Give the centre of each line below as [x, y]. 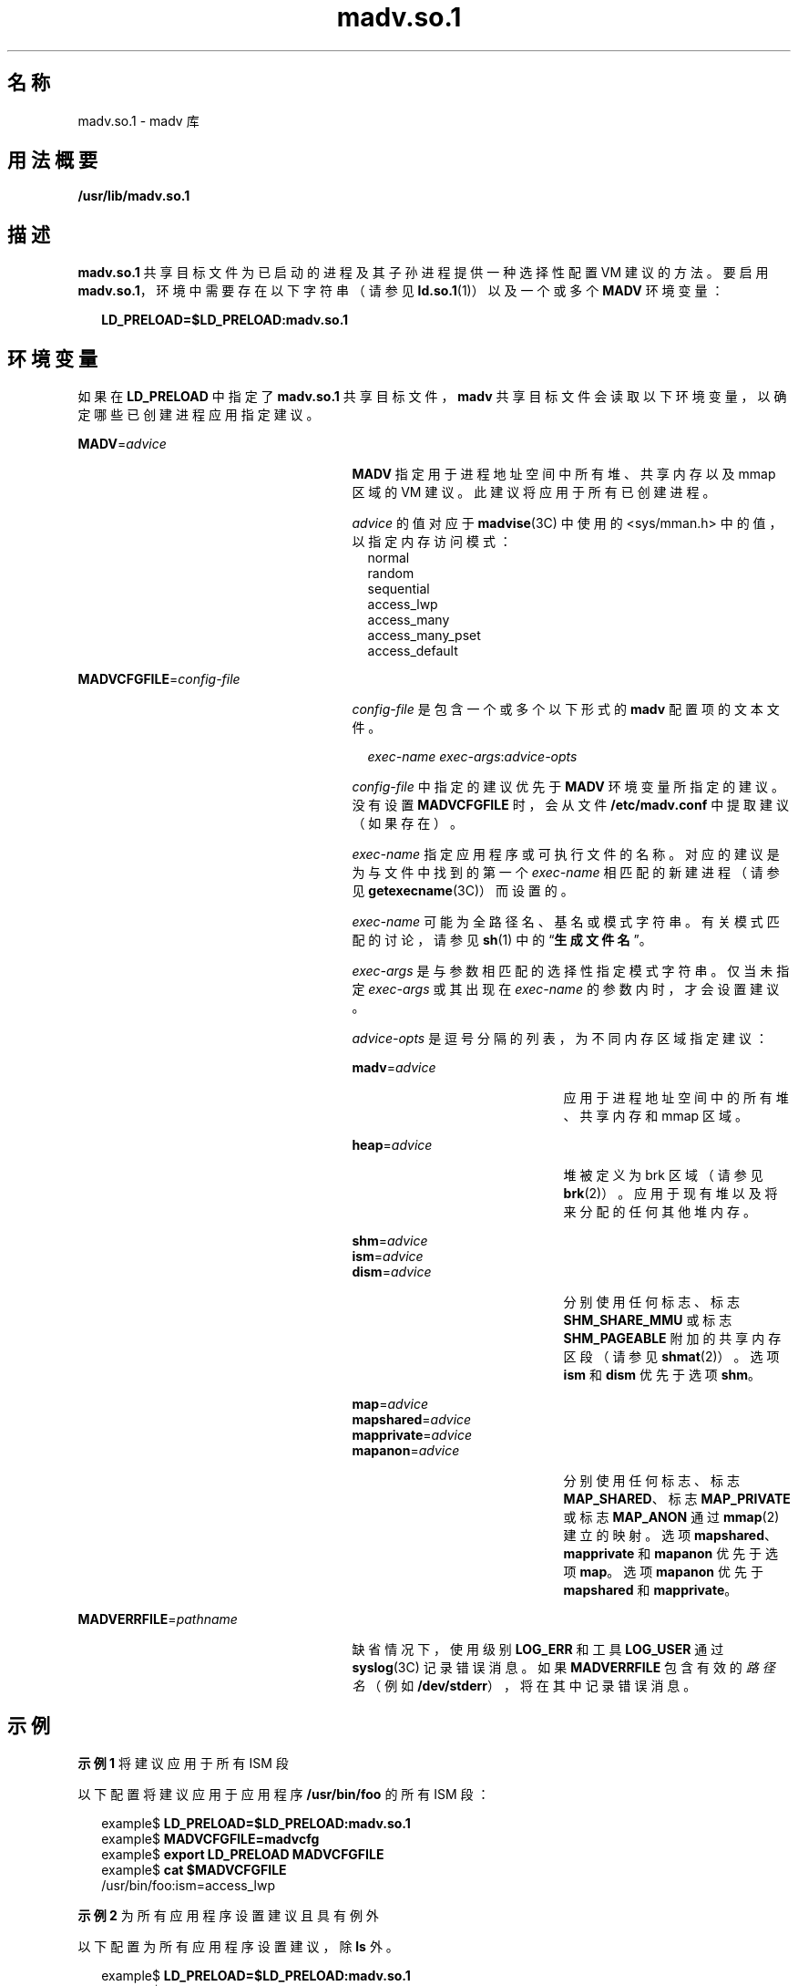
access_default [413, 651]
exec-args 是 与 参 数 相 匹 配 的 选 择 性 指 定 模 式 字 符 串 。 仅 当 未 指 [571, 971]
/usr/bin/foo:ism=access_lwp [188, 1885]
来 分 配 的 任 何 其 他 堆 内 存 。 [660, 1212]
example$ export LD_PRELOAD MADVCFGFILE [243, 1854]
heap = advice [392, 1145]
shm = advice [390, 1241]
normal [389, 558]
